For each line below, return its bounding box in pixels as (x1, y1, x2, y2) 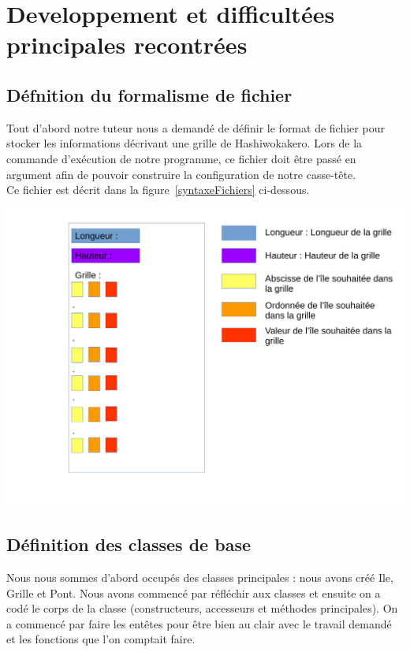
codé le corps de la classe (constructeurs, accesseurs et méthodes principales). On (6, 600, 398, 617)
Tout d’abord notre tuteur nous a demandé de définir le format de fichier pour (6, 119, 385, 136)
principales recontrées (6, 28, 248, 61)
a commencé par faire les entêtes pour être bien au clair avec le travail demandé (6, 615, 392, 632)
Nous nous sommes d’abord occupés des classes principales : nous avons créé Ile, (6, 569, 393, 586)
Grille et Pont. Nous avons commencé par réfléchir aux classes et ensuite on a (6, 584, 381, 601)
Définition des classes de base (6, 532, 251, 557)
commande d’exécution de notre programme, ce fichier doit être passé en (6, 150, 356, 166)
